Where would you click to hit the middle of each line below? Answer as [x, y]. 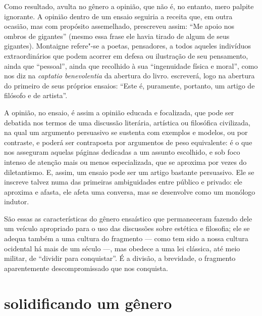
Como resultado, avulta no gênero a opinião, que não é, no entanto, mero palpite [129, 6]
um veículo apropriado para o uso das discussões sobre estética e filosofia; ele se [127, 228]
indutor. [17, 201]
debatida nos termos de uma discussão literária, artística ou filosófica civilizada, [127, 122]
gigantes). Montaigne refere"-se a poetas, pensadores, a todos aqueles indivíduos [127, 46]
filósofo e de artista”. [36, 95]
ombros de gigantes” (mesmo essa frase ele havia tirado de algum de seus [117, 36]
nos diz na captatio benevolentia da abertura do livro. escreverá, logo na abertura [129, 76]
